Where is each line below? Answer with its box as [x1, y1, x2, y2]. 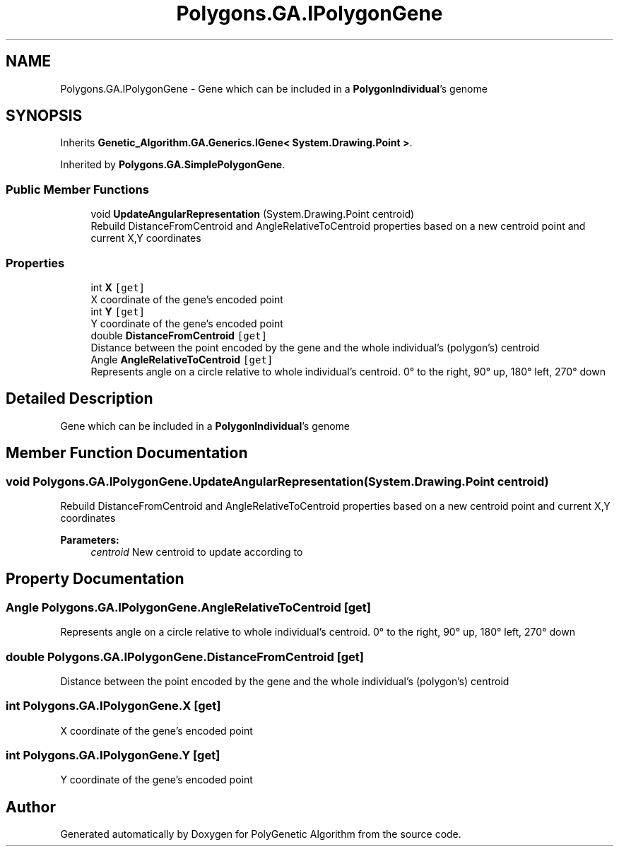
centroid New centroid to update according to [90, 546, 303, 558]
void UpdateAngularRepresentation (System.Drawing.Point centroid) [90, 208, 415, 221]
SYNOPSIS [6, 107, 83, 125]
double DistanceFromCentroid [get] [90, 329, 267, 342]
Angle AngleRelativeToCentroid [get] [90, 353, 273, 366]
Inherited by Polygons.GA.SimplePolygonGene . [60, 158, 285, 171]
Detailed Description [6, 390, 153, 408]
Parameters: [60, 534, 119, 546]
